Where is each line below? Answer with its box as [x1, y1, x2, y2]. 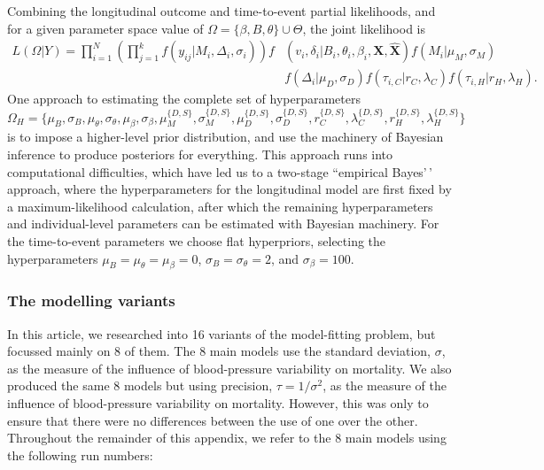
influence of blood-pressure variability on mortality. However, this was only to [7, 394, 429, 412]
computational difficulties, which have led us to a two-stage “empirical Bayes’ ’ [7, 162, 432, 181]
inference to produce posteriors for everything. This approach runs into [7, 145, 393, 164]
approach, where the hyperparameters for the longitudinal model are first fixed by [7, 180, 452, 198]
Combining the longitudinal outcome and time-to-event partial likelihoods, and [7, 2, 436, 19]
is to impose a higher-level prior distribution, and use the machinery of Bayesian [7, 127, 444, 146]
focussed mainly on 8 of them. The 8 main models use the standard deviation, [7, 342, 431, 360]
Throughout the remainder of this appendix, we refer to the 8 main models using [7, 428, 447, 447]
